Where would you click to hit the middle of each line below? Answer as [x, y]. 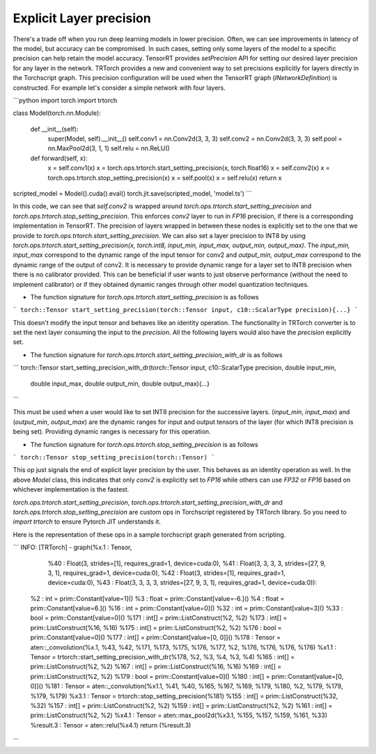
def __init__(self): [54, 129]
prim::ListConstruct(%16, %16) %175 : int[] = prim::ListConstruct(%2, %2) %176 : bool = [156, 627]
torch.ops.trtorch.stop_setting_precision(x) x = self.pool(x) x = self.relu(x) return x [165, 178]
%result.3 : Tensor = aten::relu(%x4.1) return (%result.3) [111, 725]
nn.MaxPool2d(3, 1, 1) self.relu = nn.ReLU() [109, 148]
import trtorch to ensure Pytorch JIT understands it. [87, 521]
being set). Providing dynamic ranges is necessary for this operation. [112, 432]
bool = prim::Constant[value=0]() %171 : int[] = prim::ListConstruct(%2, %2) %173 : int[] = [159, 618]
